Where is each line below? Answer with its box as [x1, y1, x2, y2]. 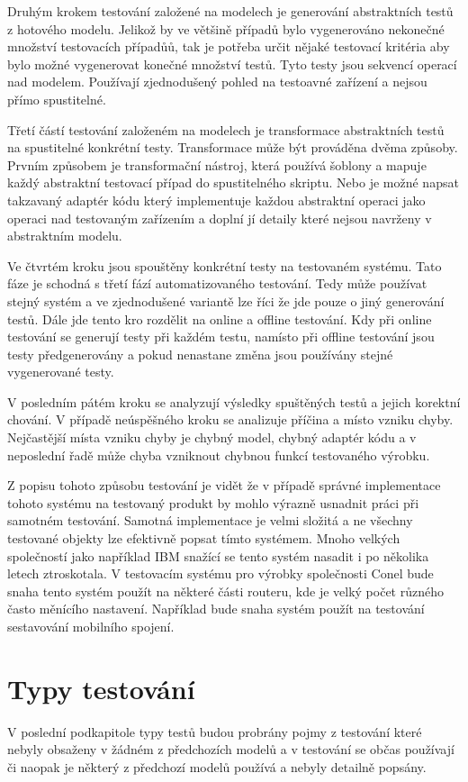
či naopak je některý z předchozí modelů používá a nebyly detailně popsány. [7, 757, 427, 776]
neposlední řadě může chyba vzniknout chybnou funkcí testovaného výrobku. [7, 445, 430, 464]
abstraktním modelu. [7, 226, 122, 245]
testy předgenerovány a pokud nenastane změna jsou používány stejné [7, 344, 393, 363]
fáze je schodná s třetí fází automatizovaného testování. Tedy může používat [7, 274, 427, 293]
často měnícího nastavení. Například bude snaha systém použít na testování [7, 599, 425, 618]
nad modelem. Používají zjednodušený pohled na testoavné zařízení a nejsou [7, 72, 427, 91]
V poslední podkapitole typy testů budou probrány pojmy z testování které [7, 722, 422, 741]
